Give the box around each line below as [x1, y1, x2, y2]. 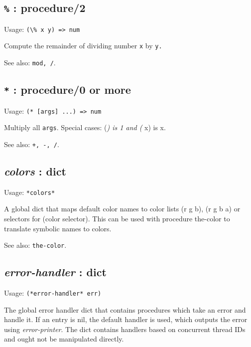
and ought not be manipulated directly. [4, 334, 124, 344]
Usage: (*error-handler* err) [4, 288, 102, 298]
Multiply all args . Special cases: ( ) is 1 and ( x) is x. [4, 122, 166, 133]
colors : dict [4, 163, 66, 178]
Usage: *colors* [4, 186, 55, 197]
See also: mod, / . [4, 57, 56, 68]
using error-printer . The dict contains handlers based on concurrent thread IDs [4, 324, 246, 334]
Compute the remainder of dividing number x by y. [4, 40, 162, 51]
